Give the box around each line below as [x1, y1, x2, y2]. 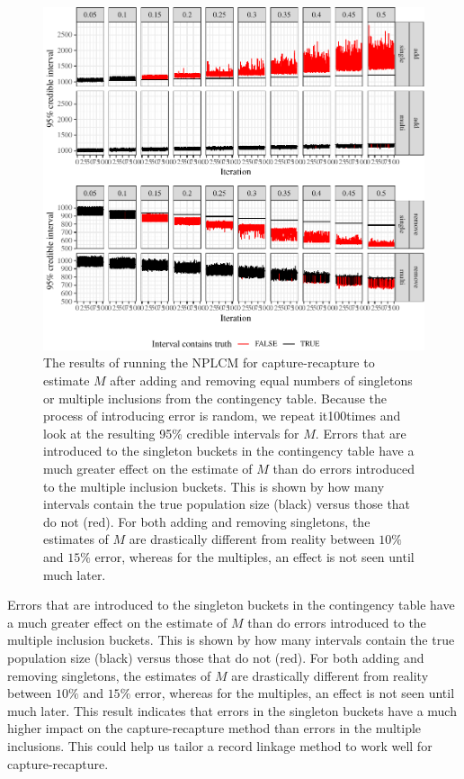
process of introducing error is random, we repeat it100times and [43, 406, 401, 425]
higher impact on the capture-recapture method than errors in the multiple [7, 719, 422, 738]
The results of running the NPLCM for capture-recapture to [43, 353, 375, 372]
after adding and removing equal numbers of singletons [110, 371, 413, 390]
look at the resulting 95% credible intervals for [43, 423, 299, 442]
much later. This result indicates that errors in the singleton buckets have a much [7, 701, 457, 720]
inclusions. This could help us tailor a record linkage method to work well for [7, 736, 433, 755]
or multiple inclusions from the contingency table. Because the [43, 388, 387, 407]
